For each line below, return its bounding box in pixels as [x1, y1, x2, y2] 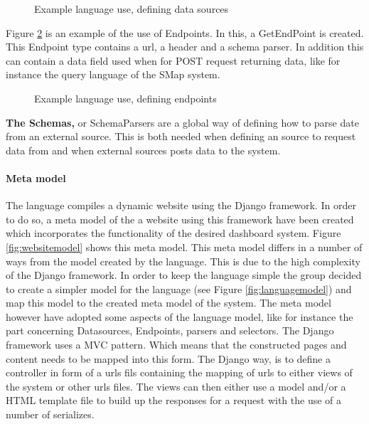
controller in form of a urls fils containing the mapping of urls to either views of [6, 365, 353, 380]
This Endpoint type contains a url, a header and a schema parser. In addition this [6, 39, 364, 54]
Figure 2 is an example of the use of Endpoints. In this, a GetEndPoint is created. [6, 25, 364, 40]
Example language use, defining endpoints [34, 90, 217, 105]
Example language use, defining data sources [34, 1, 229, 16]
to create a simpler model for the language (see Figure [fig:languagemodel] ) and [6, 281, 352, 296]
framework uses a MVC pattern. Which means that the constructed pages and [6, 337, 347, 352]
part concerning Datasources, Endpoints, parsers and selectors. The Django [6, 323, 334, 338]
